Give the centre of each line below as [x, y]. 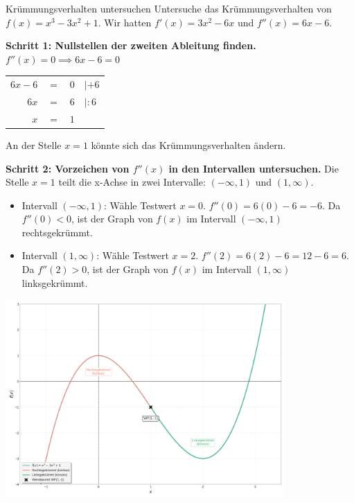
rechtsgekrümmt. [57, 232]
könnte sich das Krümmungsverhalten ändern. [188, 144]
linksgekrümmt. [55, 282]
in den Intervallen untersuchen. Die [254, 168]
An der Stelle [34, 144]
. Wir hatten [125, 22]
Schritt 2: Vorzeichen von [68, 168]
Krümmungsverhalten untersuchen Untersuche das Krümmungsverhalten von [169, 8]
